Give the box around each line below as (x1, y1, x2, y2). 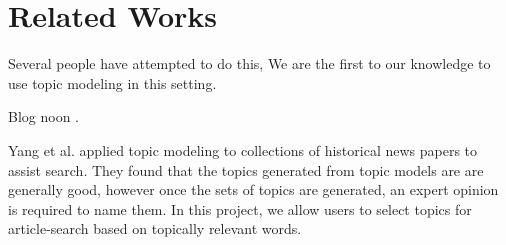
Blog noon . (8, 106, 79, 127)
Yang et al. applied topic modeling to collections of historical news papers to (8, 139, 478, 160)
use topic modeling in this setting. (8, 72, 217, 93)
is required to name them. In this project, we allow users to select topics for (8, 198, 472, 219)
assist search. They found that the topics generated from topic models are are (8, 159, 484, 180)
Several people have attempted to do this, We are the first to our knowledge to (8, 53, 491, 74)
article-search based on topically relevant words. (8, 218, 302, 239)
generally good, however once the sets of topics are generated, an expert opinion (8, 179, 499, 200)
